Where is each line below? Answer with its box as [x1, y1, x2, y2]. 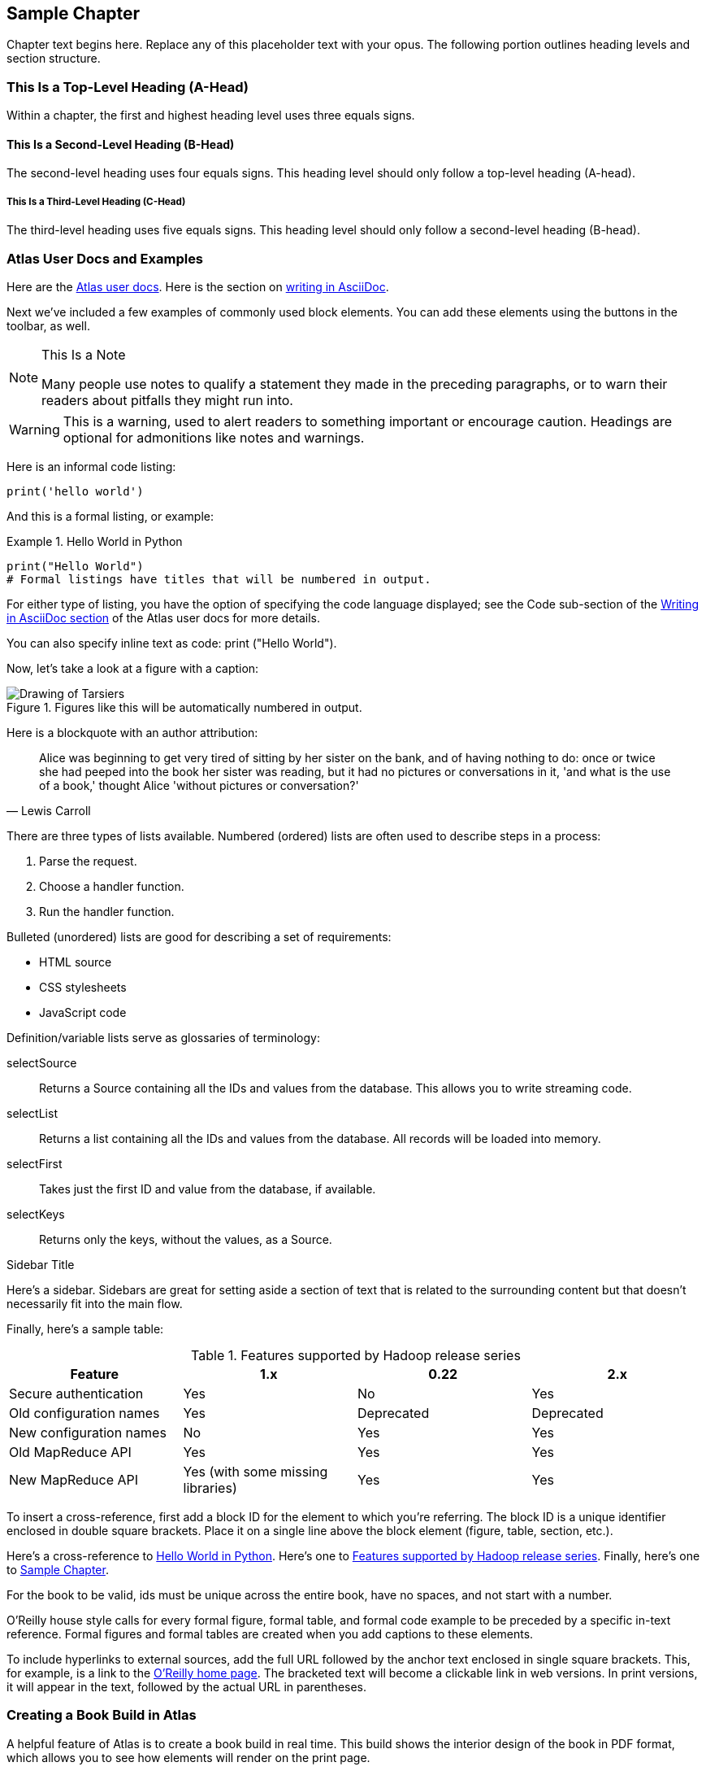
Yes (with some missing [183, 1463, 328, 1480]
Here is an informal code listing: [6, 459, 176, 473]
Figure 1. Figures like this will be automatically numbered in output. [6, 700, 362, 714]
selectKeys [6, 1206, 65, 1221]
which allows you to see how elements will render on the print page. [6, 1750, 370, 1764]
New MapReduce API [9, 1471, 139, 1488]
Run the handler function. [39, 904, 175, 918]
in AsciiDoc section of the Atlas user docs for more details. [6, 610, 320, 625]
